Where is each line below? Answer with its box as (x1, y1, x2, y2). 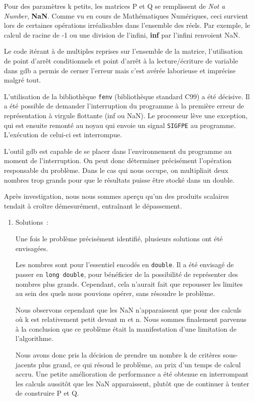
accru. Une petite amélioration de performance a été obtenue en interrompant (15, 369, 249, 379)
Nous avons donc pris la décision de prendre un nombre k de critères (15, 350, 221, 360)
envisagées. (15, 243, 48, 253)
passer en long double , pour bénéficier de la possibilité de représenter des (15, 269, 238, 279)
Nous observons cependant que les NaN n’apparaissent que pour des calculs (15, 304, 242, 315)
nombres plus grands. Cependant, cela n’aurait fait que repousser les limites (15, 278, 243, 289)
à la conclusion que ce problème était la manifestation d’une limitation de (15, 323, 237, 334)
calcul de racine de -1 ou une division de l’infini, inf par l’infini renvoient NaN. (4, 29, 240, 40)
